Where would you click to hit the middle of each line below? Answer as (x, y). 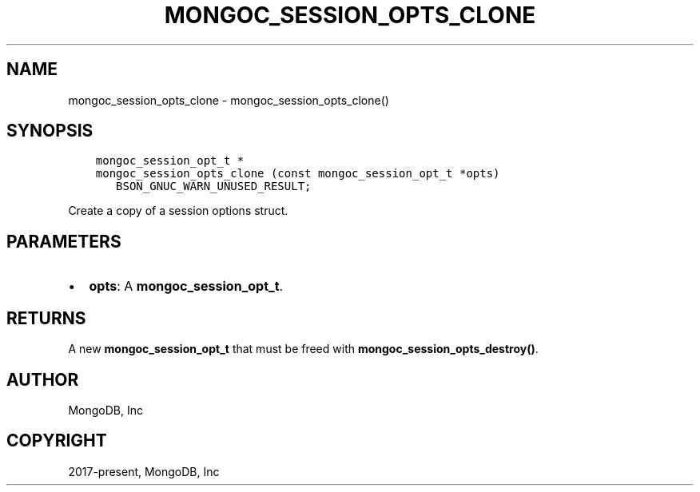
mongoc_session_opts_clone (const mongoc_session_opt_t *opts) (298, 174)
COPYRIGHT (57, 441)
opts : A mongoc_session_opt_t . (186, 286)
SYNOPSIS (50, 131)
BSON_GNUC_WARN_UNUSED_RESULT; (214, 186)
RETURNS (46, 318)
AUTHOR (43, 379)
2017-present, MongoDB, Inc (144, 471)
